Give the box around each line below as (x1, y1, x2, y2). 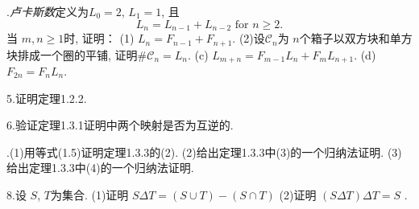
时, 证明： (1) (64, 30, 135, 47)
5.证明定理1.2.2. (6, 89, 87, 106)
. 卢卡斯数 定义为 (6, 3, 89, 19)
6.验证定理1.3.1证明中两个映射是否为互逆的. (6, 117, 234, 133)
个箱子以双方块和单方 (299, 30, 413, 47)
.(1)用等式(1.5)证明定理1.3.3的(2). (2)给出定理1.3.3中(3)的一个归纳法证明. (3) (6, 143, 402, 160)
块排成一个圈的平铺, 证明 (6, 46, 138, 63)
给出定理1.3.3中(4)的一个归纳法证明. (6, 159, 194, 176)
